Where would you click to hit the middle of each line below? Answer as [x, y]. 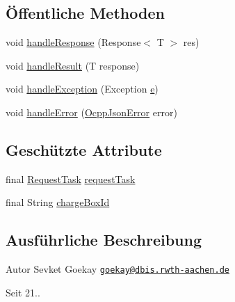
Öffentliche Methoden [85, 13]
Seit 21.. [23, 292]
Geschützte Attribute [84, 149]
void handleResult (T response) [73, 65]
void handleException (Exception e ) [82, 89]
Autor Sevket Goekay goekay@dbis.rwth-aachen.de [117, 269]
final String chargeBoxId [58, 202]
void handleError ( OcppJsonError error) [91, 112]
